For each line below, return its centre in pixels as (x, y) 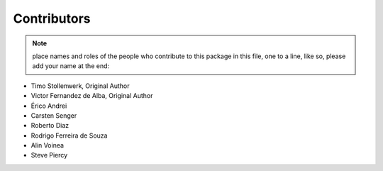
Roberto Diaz (50, 126)
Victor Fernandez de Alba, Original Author (92, 96)
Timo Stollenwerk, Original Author (80, 86)
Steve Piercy (49, 155)
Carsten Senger (54, 115)
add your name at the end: (71, 66)
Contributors (52, 18)
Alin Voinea (47, 145)
